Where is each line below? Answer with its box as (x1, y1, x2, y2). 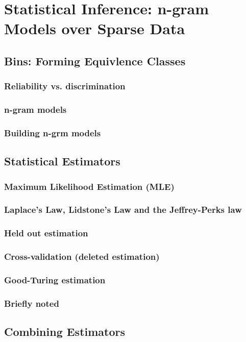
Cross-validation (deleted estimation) (4, 250, 160, 263)
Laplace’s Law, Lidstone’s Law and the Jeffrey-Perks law (4, 203, 242, 216)
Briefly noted (4, 297, 59, 309)
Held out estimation (4, 227, 88, 239)
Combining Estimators (4, 324, 126, 339)
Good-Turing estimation (4, 273, 106, 286)
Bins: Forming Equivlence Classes (4, 53, 186, 68)
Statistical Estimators (4, 153, 120, 169)
